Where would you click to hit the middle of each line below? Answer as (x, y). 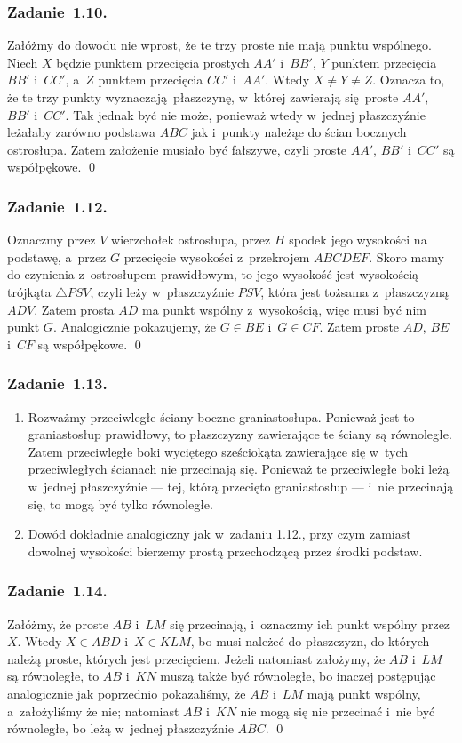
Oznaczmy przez (52, 240)
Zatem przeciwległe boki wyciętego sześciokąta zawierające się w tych (218, 451)
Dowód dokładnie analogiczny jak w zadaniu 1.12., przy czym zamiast (219, 534)
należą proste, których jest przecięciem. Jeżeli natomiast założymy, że (196, 658)
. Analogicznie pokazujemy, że (135, 327)
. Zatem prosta (74, 309)
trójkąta (29, 291)
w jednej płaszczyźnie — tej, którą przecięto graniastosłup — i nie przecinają (241, 486)
